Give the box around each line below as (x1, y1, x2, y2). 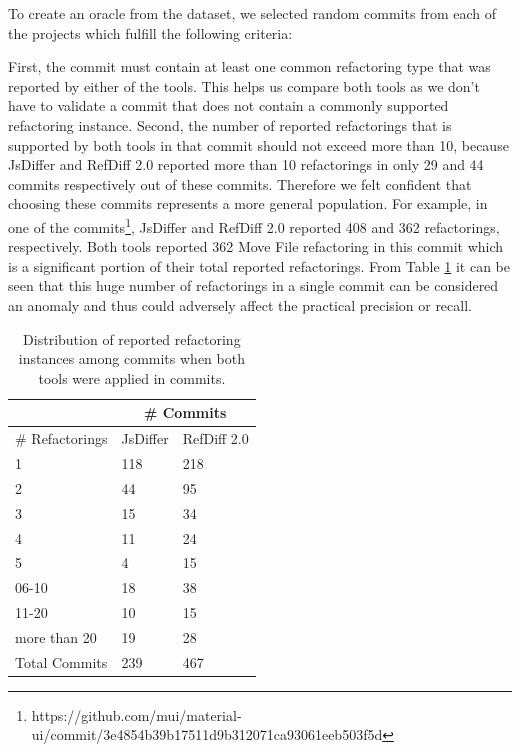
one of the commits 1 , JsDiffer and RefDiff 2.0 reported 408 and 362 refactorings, (8, 213, 500, 237)
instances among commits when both (18, 348, 245, 369)
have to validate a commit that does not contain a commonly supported (8, 95, 449, 116)
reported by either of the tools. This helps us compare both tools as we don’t (8, 75, 480, 96)
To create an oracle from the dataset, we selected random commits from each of (8, 3, 496, 23)
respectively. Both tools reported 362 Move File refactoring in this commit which (8, 236, 504, 257)
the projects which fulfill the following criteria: (8, 22, 293, 43)
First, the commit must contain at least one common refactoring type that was (8, 56, 491, 77)
